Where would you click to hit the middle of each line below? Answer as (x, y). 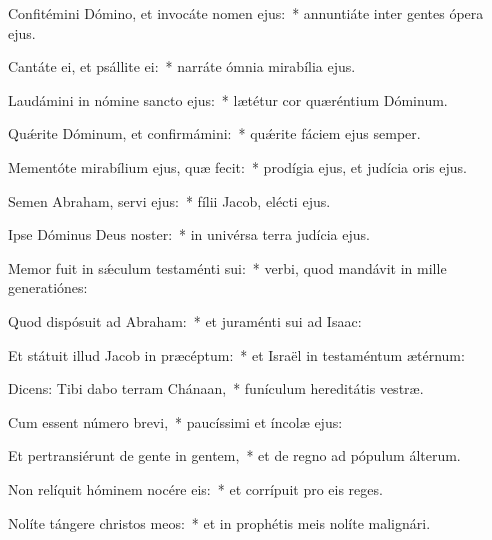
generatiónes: (48, 287)
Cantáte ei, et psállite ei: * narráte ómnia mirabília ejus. (182, 66)
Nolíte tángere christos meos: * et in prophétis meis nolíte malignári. (219, 522)
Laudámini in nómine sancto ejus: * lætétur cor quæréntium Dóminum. (228, 99)
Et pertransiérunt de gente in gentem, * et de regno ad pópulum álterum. (234, 455)
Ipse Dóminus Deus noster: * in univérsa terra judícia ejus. (189, 234)
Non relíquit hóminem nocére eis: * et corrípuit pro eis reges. (195, 488)
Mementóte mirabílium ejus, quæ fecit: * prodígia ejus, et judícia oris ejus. (237, 166)
